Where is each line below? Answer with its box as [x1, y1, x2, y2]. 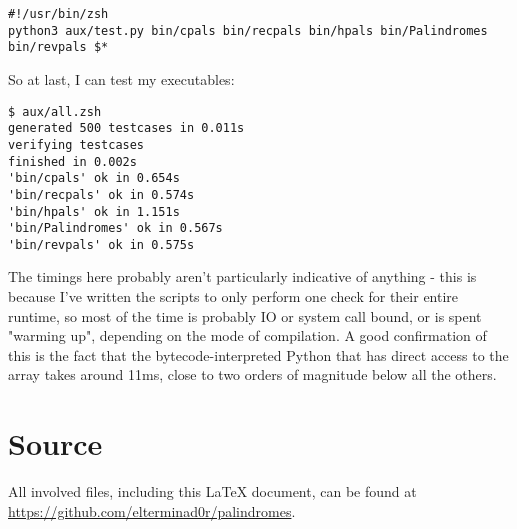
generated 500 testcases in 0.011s [8, 121, 245, 136]
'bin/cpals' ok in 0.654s [8, 171, 180, 186]
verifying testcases [8, 137, 145, 152]
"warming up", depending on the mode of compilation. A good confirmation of [8, 325, 487, 346]
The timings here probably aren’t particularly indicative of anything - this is [8, 266, 477, 287]
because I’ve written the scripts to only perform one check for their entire [8, 286, 459, 307]
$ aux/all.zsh [8, 104, 102, 119]
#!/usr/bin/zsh [8, 7, 109, 21]
